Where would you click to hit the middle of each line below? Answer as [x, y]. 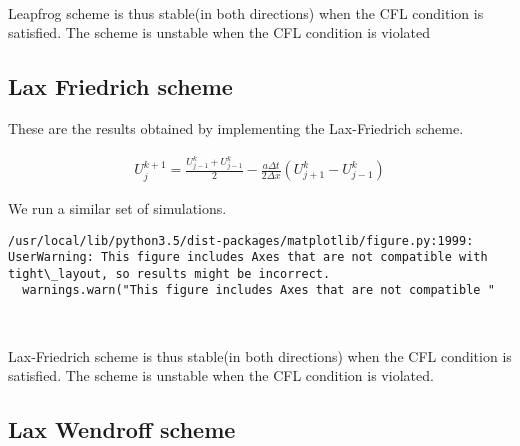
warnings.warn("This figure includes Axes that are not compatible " [258, 290]
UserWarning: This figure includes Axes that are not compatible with [248, 257]
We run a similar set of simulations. [117, 207]
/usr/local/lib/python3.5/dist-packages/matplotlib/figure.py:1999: [241, 240]
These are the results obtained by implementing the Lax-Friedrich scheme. [236, 127]
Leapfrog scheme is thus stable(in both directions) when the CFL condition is [246, 12]
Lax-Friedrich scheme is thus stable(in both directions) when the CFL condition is [260, 355]
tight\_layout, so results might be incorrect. [169, 273]
